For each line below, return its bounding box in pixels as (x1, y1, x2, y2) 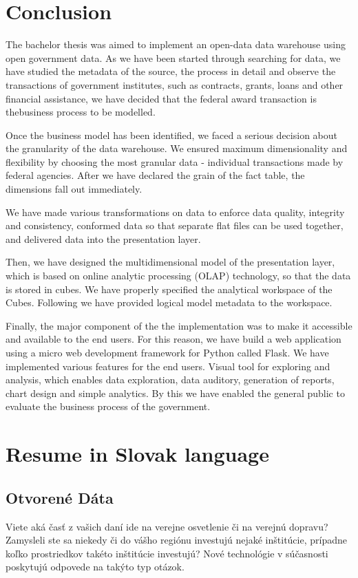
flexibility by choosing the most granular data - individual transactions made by (6, 154, 344, 169)
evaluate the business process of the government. (6, 399, 211, 414)
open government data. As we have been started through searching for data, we (6, 50, 341, 65)
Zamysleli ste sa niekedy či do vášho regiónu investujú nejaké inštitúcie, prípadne (6, 533, 347, 547)
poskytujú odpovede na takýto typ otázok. (6, 559, 185, 574)
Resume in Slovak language (6, 440, 269, 468)
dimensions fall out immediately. (6, 182, 143, 196)
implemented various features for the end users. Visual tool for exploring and (6, 358, 330, 373)
